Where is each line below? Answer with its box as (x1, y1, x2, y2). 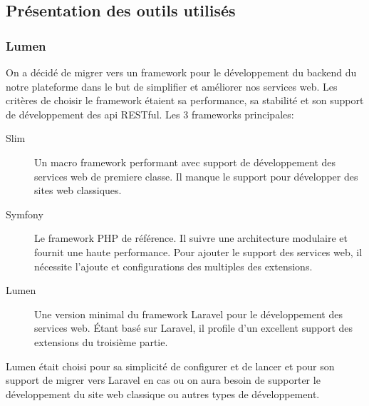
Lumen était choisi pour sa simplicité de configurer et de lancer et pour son (6, 358, 335, 373)
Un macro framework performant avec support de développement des (34, 154, 336, 169)
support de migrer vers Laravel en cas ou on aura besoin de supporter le (6, 372, 321, 387)
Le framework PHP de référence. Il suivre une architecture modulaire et (34, 230, 348, 245)
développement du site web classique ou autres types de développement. (6, 386, 320, 401)
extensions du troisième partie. (34, 334, 168, 349)
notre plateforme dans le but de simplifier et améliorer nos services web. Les (6, 78, 338, 93)
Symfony (6, 206, 43, 221)
